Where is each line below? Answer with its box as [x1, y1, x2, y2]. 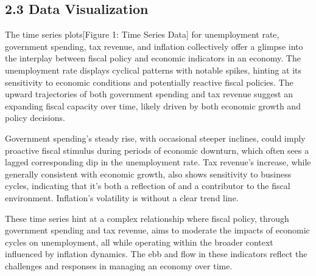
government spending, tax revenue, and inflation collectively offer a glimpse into [5, 40, 303, 52]
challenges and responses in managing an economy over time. [5, 259, 233, 272]
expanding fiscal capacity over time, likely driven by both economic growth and [5, 99, 301, 112]
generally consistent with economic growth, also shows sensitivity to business [5, 167, 292, 180]
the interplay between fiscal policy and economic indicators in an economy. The [5, 52, 301, 64]
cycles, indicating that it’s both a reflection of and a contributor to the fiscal [5, 179, 290, 192]
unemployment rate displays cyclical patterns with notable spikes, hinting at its [5, 63, 302, 76]
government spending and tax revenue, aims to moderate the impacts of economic [5, 224, 310, 236]
